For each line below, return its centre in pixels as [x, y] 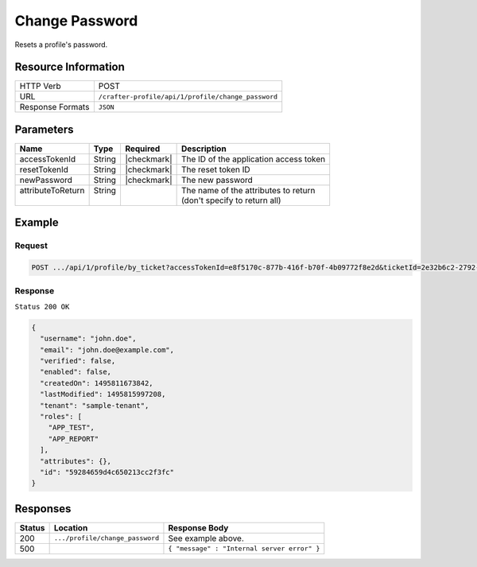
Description [204, 149]
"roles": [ [61, 416]
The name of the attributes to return [248, 190]
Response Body [198, 527]
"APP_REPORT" [74, 439]
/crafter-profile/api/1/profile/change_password [188, 97]
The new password [217, 180]
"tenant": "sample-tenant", [95, 405]
